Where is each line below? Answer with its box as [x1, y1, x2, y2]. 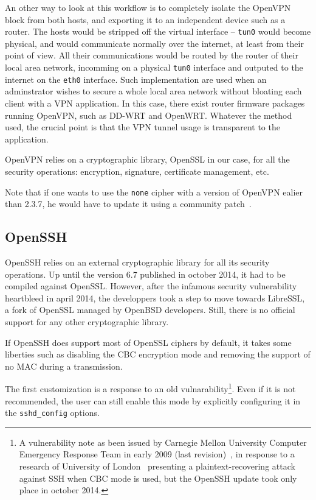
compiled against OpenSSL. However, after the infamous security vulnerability [5, 280, 297, 292]
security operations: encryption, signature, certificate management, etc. [5, 164, 269, 177]
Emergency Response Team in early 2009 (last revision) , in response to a [19, 448, 295, 460]
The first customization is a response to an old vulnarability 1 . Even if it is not [5, 381, 296, 395]
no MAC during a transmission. [5, 359, 123, 372]
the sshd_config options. [5, 406, 100, 419]
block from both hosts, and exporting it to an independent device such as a [5, 13, 286, 26]
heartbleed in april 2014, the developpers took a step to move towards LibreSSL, [5, 291, 305, 304]
